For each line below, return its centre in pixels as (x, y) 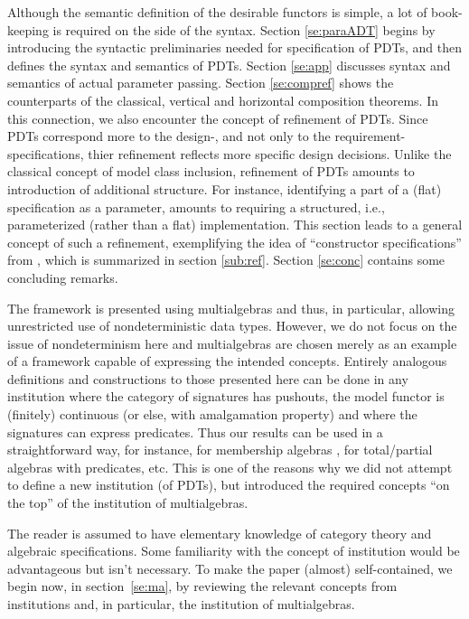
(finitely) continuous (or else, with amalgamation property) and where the (212, 414)
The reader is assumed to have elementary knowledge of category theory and (220, 533)
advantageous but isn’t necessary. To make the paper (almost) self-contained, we (230, 568)
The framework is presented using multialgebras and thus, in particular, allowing (231, 308)
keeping (28, 29)
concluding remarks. (63, 277)
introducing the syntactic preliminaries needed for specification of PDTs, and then (234, 47)
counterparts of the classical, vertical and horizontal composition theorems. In (223, 100)
